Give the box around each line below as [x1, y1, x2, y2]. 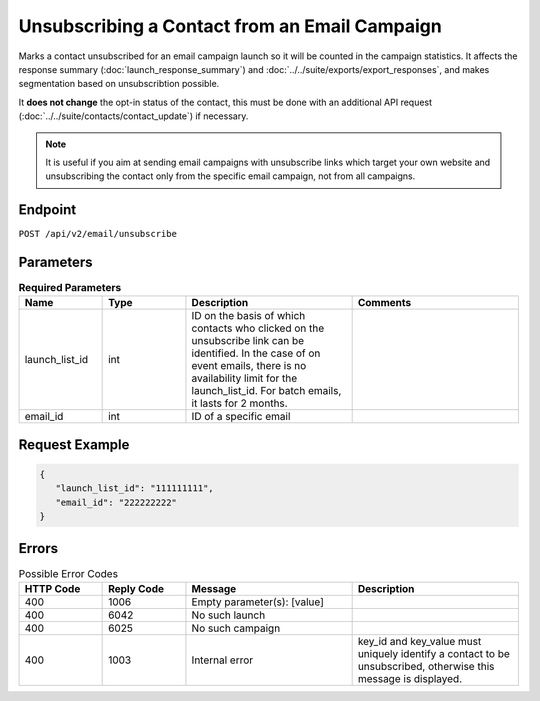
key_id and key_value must [357, 635, 482, 649]
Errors [18, 540, 59, 557]
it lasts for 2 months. [191, 396, 289, 410]
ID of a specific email [191, 410, 291, 424]
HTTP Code [24, 582, 81, 596]
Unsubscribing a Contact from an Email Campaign [18, 15, 442, 37]
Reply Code [108, 582, 165, 596]
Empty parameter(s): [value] [191, 595, 325, 609]
